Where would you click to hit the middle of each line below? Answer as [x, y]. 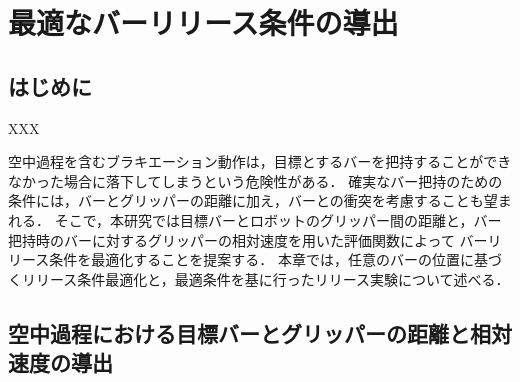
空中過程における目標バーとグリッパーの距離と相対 [260, 332]
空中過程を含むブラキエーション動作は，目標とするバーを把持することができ [260, 161]
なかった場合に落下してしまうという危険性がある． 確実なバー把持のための [255, 180]
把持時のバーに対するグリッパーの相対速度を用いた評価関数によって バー [248, 239]
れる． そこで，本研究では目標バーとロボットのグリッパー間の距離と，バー [255, 219]
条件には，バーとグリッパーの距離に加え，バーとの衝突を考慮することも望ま [260, 200]
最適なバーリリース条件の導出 [203, 22]
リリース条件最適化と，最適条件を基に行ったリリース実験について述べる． [265, 278]
